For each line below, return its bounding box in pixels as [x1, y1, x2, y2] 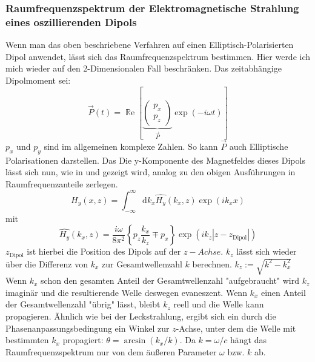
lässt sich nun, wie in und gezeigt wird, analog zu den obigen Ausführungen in [5, 166, 296, 178]
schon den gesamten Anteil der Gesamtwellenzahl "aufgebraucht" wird [41, 274, 300, 287]
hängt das [230, 334, 267, 346]
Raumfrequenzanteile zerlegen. [5, 177, 118, 190]
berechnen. [192, 257, 232, 270]
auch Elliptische [229, 139, 288, 152]
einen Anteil [260, 286, 306, 298]
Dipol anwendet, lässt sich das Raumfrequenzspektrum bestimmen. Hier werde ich [5, 50, 311, 62]
